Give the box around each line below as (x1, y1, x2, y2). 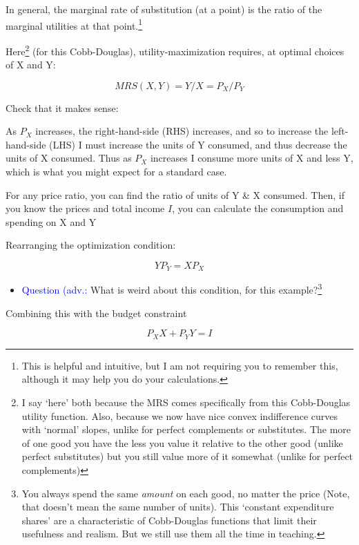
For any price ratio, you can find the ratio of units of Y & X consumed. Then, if (6, 187, 345, 202)
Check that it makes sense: (6, 100, 119, 115)
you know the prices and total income (6, 201, 165, 216)
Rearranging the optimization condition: (6, 238, 176, 252)
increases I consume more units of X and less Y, (150, 151, 353, 165)
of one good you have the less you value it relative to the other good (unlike (21, 435, 343, 450)
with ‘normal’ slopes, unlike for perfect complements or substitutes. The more (21, 422, 351, 437)
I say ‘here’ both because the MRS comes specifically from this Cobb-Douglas (21, 394, 351, 409)
